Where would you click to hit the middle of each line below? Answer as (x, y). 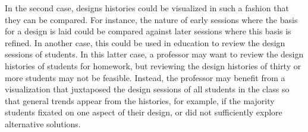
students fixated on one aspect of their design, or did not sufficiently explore (144, 112)
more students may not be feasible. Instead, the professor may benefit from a (145, 77)
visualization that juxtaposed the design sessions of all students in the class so (147, 89)
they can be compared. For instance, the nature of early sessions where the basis (151, 19)
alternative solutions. (43, 123)
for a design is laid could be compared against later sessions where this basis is (148, 31)
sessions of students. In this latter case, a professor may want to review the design (154, 54)
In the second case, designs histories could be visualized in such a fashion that (147, 8)
